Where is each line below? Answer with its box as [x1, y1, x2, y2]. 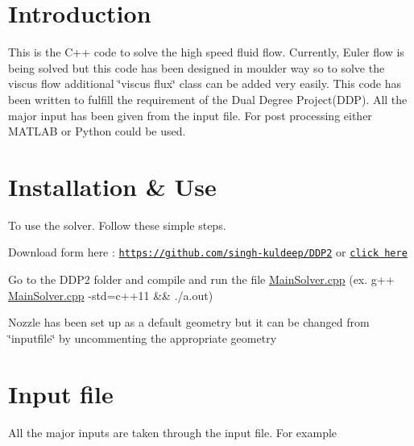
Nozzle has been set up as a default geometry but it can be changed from [8, 314, 370, 331]
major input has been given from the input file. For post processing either [8, 106, 372, 123]
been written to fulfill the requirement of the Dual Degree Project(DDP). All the [8, 90, 408, 107]
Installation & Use [8, 169, 217, 202]
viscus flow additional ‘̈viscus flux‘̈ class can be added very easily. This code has [8, 75, 401, 92]
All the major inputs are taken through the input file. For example [8, 423, 337, 440]
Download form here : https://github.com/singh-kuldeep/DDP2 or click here [8, 244, 408, 261]
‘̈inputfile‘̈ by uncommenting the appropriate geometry [8, 329, 277, 346]
